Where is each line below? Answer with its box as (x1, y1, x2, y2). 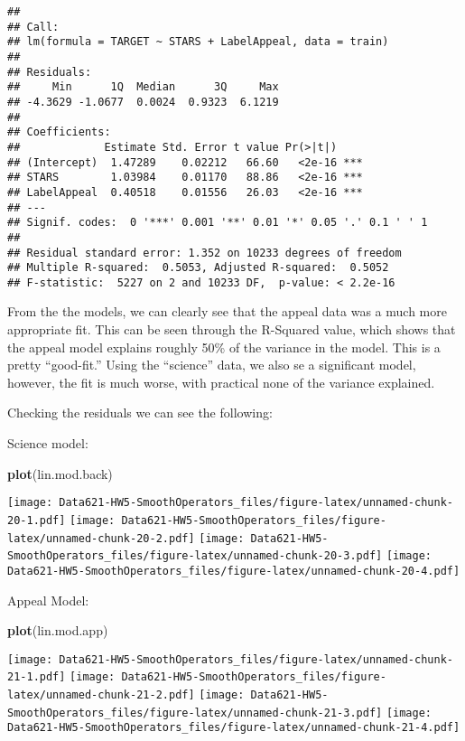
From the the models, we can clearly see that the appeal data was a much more (7, 302, 447, 321)
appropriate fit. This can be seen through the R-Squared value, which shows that (7, 320, 456, 339)
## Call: (7, 20, 60, 33)
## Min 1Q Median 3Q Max (7, 80, 279, 94)
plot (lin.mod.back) (7, 464, 113, 483)
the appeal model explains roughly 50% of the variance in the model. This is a (7, 337, 441, 356)
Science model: (7, 434, 88, 453)
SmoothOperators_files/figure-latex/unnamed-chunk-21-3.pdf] (7, 706, 383, 719)
